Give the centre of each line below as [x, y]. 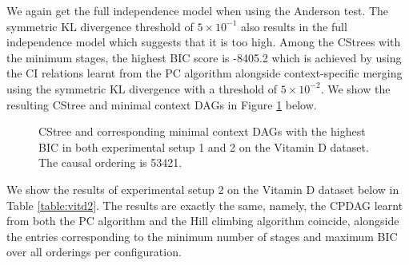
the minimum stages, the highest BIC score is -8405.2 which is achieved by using [204, 57]
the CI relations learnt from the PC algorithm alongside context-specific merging [204, 73]
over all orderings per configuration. [94, 252]
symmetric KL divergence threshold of [100, 26]
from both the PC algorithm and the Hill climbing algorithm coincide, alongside [203, 221]
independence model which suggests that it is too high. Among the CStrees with [204, 42]
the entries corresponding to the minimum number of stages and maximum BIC [202, 236]
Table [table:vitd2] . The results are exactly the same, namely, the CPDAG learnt [205, 205]
